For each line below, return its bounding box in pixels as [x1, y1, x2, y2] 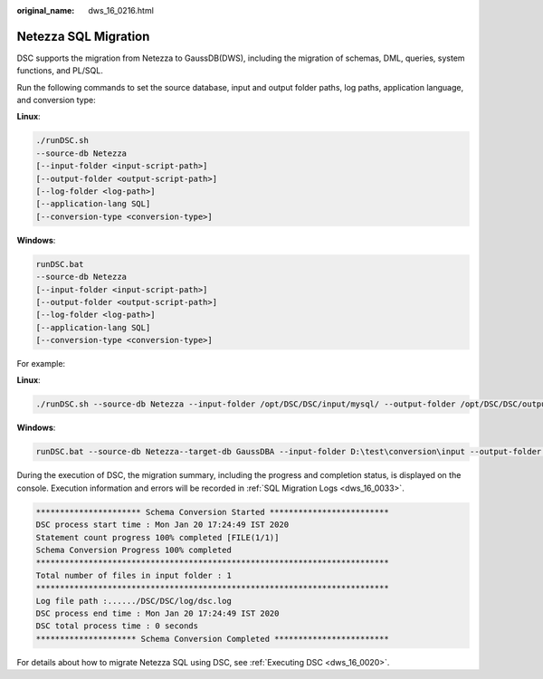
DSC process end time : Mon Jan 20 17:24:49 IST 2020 [35, 607, 280, 618]
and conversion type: [16, 95, 97, 106]
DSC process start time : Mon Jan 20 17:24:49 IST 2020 [35, 520, 290, 530]
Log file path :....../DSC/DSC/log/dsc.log [35, 596, 233, 606]
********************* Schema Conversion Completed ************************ [35, 634, 389, 644]
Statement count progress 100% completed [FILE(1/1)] [35, 532, 280, 542]
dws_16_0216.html [88, 5, 154, 15]
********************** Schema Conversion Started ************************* [35, 507, 389, 517]
